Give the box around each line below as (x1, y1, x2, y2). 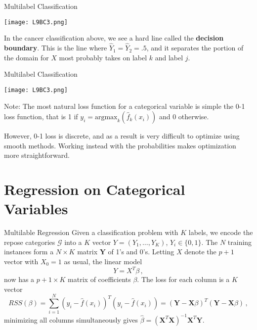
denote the (184, 246, 216, 257)
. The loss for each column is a (137, 274, 230, 284)
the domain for (4, 52, 49, 62)
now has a (4, 274, 35, 284)
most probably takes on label (59, 52, 147, 62)
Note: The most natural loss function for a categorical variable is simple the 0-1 (4, 100, 245, 111)
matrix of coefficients (68, 274, 131, 284)
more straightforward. (4, 150, 70, 160)
